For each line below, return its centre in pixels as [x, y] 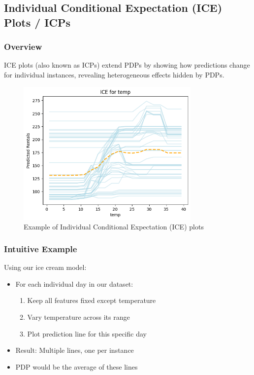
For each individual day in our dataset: [74, 283]
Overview [23, 47]
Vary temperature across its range [79, 317]
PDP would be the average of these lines [77, 366]
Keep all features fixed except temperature [92, 300]
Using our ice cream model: [45, 267]
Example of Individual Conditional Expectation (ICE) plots [114, 227]
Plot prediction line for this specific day [87, 333]
